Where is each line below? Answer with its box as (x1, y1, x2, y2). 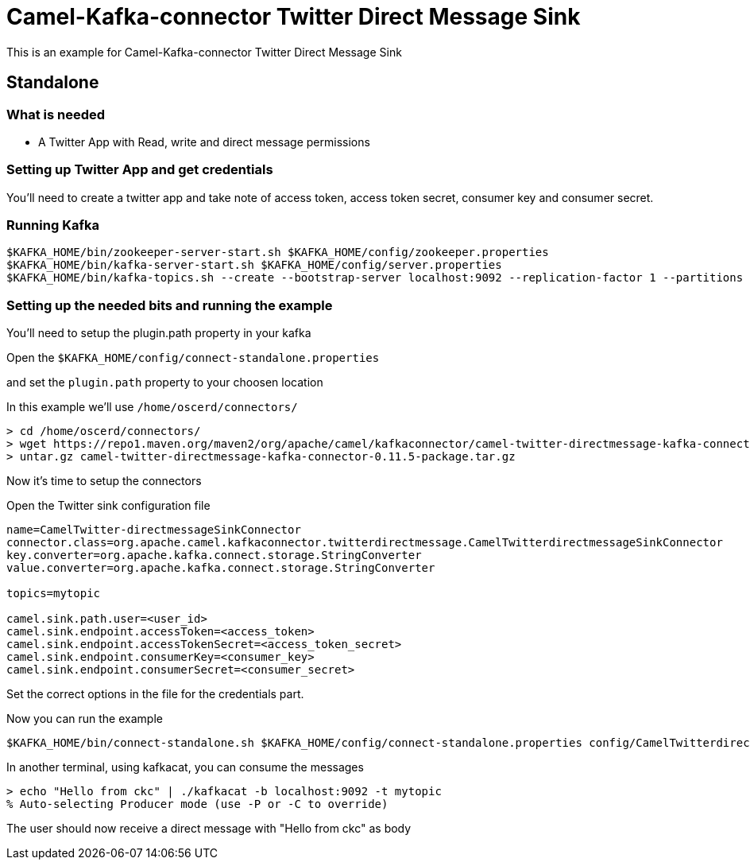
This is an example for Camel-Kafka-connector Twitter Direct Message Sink (6, 45, 402, 59)
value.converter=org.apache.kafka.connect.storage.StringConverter (6, 561, 435, 575)
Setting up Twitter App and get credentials (6, 161, 273, 178)
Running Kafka (6, 217, 99, 234)
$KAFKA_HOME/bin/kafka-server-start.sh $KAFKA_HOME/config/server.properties (6, 258, 502, 272)
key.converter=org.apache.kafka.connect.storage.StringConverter (6, 549, 422, 562)
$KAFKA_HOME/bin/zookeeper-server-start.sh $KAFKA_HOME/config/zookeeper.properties (6, 246, 549, 259)
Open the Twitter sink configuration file (6, 499, 211, 513)
